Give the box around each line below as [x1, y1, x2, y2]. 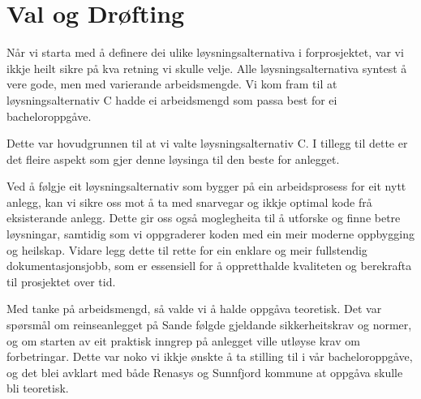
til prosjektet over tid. [6, 272, 116, 290]
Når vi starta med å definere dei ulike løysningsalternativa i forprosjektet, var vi [6, 44, 404, 61]
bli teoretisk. [6, 380, 69, 397]
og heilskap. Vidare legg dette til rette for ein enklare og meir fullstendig [6, 241, 367, 258]
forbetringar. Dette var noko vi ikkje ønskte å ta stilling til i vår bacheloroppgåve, [6, 348, 413, 365]
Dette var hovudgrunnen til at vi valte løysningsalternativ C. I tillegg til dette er [6, 135, 408, 152]
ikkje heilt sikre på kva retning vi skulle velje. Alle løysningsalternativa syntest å [6, 59, 407, 76]
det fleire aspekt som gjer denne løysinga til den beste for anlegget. [6, 150, 340, 167]
